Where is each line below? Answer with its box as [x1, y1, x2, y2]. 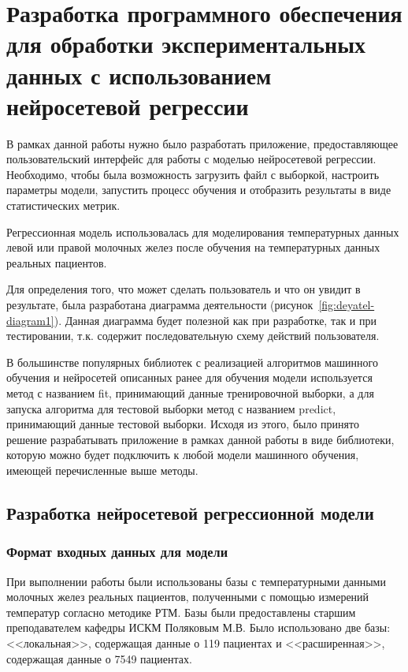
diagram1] [6, 312, 54, 328]
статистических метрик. [6, 197, 121, 214]
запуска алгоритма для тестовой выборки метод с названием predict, [6, 400, 336, 416]
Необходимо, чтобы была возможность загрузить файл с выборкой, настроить [6, 166, 380, 182]
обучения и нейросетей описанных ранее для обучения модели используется [6, 369, 373, 386]
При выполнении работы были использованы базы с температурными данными [6, 573, 386, 589]
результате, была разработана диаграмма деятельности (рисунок [6, 297, 313, 313]
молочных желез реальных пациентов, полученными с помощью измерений [6, 588, 369, 605]
